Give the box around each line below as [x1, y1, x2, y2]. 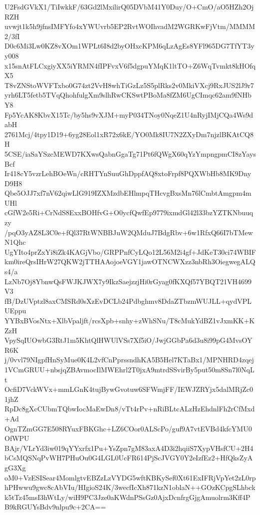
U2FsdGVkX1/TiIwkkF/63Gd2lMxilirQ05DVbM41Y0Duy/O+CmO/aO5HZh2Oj [4, 2, 254, 12]
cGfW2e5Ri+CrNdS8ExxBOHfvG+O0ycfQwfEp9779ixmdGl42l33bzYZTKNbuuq [4, 207, 254, 218]
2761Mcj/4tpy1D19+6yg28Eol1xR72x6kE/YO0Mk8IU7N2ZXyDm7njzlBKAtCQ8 [4, 129, 254, 139]
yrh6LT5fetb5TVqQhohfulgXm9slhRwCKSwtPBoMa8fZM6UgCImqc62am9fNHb [4, 90, 252, 100]
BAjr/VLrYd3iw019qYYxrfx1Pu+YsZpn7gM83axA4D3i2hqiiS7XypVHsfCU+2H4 [4, 442, 254, 453]
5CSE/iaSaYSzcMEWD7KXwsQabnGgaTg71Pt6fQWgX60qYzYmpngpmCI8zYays [4, 148, 256, 159]
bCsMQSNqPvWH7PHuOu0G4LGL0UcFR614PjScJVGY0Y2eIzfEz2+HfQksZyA [4, 452, 253, 463]
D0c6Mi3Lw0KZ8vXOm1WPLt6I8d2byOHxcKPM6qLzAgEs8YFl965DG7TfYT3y [4, 41, 255, 51]
